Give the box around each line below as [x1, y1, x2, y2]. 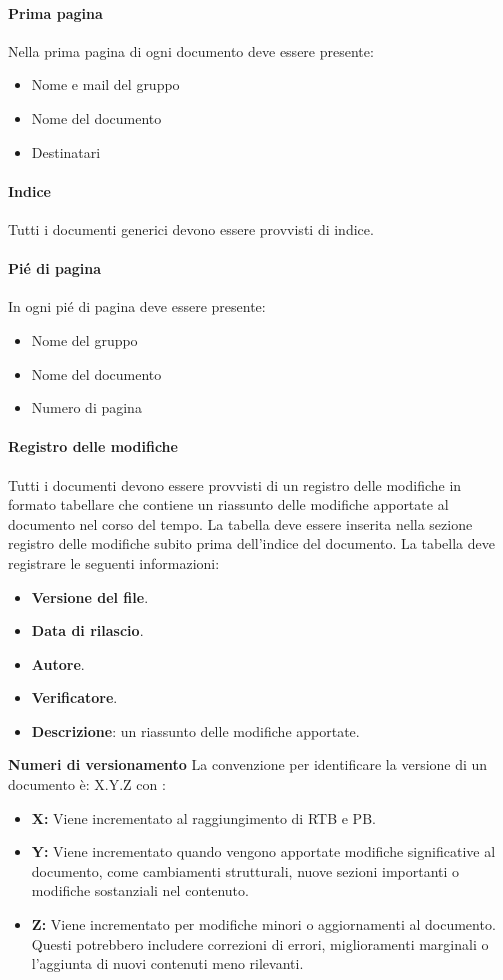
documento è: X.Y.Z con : [8, 774, 166, 795]
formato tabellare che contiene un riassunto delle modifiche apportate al [8, 494, 449, 515]
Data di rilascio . [31, 620, 144, 641]
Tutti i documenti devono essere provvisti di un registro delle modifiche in [8, 474, 462, 495]
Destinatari [31, 141, 101, 162]
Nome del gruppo [31, 329, 138, 350]
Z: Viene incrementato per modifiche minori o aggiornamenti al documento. [31, 914, 496, 935]
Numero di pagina [31, 397, 142, 418]
